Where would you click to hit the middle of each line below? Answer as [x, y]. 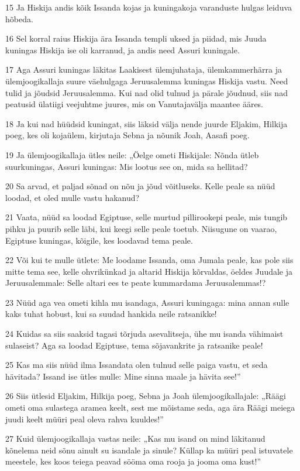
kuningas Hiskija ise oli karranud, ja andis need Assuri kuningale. [123, 50]
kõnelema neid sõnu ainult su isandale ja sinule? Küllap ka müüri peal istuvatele [149, 450]
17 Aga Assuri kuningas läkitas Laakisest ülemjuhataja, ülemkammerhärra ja [144, 69]
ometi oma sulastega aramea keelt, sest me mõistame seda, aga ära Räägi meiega [150, 407]
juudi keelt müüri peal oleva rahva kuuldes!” [85, 419]
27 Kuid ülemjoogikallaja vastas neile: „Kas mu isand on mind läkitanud [135, 438]
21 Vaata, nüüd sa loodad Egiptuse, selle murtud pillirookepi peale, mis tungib [146, 217]
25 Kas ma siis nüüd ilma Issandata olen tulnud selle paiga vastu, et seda [137, 365]
